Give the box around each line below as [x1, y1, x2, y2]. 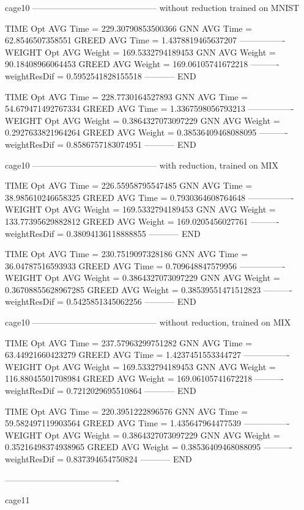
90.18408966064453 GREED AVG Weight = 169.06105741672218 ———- [5, 57, 280, 70]
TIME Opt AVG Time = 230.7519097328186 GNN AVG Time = [5, 247, 248, 260]
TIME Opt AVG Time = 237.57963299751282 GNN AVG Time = [5, 336, 253, 349]
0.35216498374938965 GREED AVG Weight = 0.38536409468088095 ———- [5, 440, 292, 453]
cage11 [5, 494, 30, 506]
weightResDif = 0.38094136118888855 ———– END [5, 227, 201, 239]
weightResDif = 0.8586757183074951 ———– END [5, 137, 196, 150]
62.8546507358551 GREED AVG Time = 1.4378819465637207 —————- [5, 34, 286, 46]
